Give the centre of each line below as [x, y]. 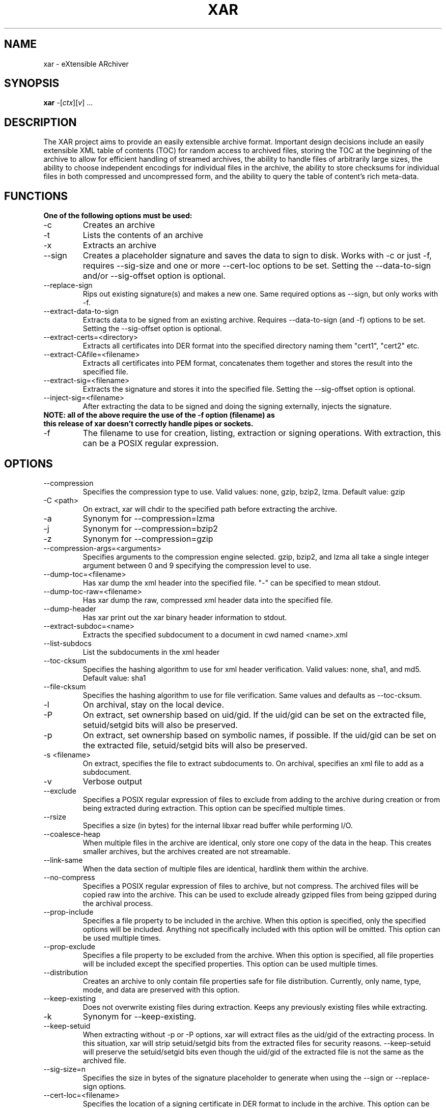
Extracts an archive [120, 245]
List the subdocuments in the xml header [151, 652]
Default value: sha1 [114, 678]
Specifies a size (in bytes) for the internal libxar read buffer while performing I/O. [218, 825]
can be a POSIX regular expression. [151, 443]
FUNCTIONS [36, 196]
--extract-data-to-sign [81, 311]
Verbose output [113, 781]
